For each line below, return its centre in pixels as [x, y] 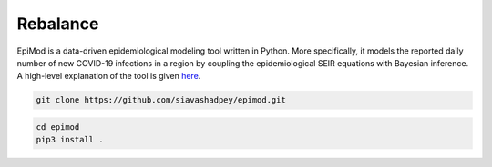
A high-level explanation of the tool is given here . [109, 76]
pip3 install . [70, 140]
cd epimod [58, 127]
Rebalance [58, 24]
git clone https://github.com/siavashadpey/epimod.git [161, 100]
